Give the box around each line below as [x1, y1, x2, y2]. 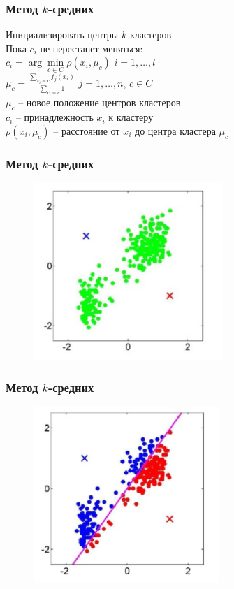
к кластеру [108, 110, 154, 124]
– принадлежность [15, 110, 94, 124]
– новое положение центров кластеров [18, 95, 181, 110]
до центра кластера [135, 123, 216, 138]
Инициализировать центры [6, 27, 119, 42]
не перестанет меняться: [40, 41, 143, 55]
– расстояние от [53, 123, 120, 138]
